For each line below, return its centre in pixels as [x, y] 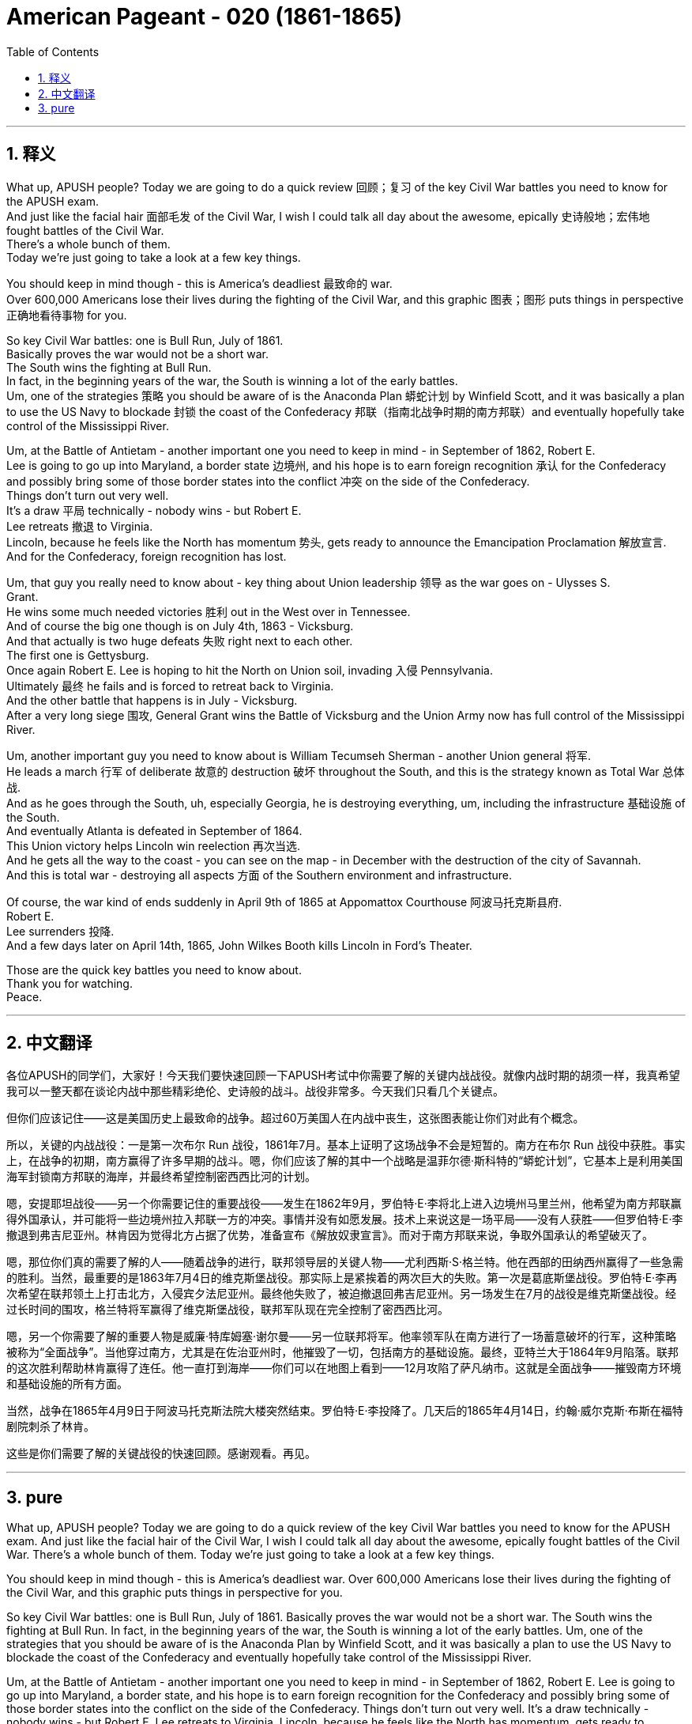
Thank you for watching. [70, 983]
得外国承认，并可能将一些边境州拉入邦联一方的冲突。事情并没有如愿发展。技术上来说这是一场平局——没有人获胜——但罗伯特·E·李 [345, 1219]
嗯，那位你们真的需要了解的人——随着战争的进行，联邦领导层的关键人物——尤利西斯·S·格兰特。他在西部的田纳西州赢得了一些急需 [345, 1262]
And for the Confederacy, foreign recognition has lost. [147, 556]
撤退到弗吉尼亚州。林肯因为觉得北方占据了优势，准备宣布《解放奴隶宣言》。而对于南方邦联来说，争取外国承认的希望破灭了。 [330, 1235]
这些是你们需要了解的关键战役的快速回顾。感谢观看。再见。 [161, 1454]
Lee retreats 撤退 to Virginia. [80, 526]
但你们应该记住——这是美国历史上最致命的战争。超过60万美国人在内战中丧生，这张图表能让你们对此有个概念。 [295, 1118]
